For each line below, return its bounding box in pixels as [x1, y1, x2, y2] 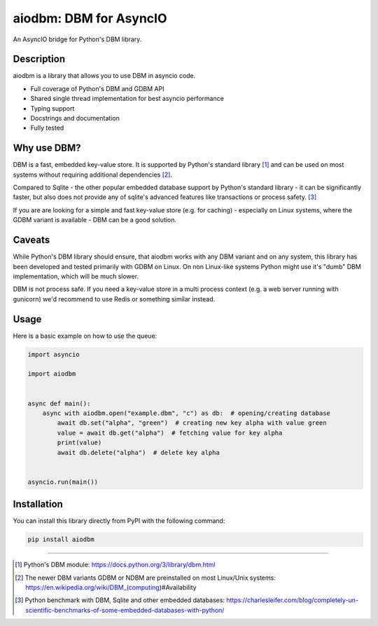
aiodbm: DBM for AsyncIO [13, 11, 167, 26]
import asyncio [27, 351, 80, 358]
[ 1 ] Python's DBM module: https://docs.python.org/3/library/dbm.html [15, 561, 216, 569]
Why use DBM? [13, 142, 81, 154]
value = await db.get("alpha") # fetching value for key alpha [57, 428, 283, 437]
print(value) [57, 439, 102, 447]
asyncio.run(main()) [27, 477, 98, 486]
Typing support [30, 104, 75, 112]
